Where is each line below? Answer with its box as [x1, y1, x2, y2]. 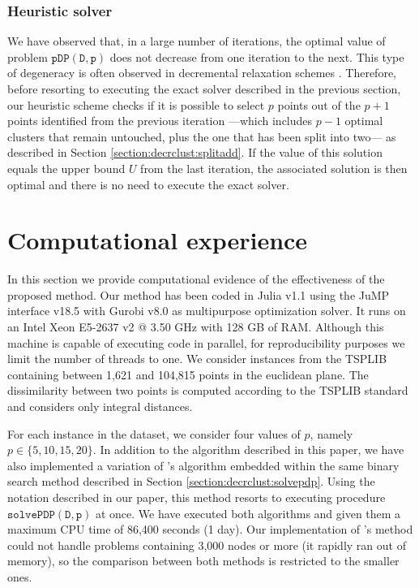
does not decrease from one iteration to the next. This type [109, 48, 404, 65]
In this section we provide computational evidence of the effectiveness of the [7, 270, 385, 288]
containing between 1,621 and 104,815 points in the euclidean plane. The [7, 365, 369, 383]
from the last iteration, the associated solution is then [140, 159, 408, 176]
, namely [310, 425, 353, 442]
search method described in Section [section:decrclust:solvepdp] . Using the [7, 473, 375, 490]
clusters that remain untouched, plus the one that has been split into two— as [7, 128, 396, 145]
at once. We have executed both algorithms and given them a [95, 504, 401, 521]
